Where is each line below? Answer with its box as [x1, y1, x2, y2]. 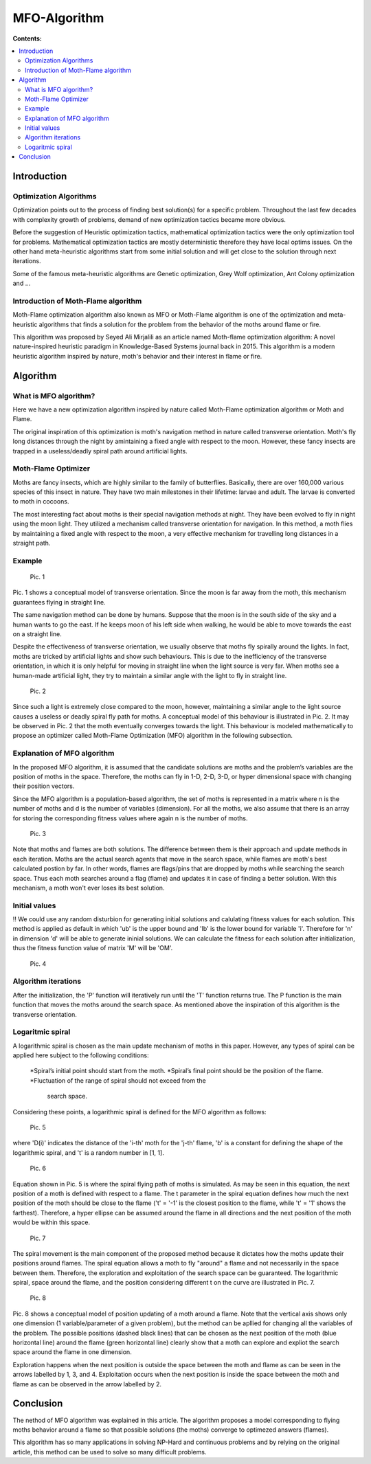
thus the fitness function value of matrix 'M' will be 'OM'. [12, 944, 173, 952]
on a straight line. [12, 629, 62, 638]
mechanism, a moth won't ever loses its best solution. [12, 883, 165, 892]
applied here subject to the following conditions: [12, 1051, 149, 1059]
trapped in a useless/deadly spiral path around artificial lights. [12, 447, 188, 455]
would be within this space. [12, 1218, 91, 1226]
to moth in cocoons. [12, 497, 69, 506]
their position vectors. [12, 782, 75, 790]
